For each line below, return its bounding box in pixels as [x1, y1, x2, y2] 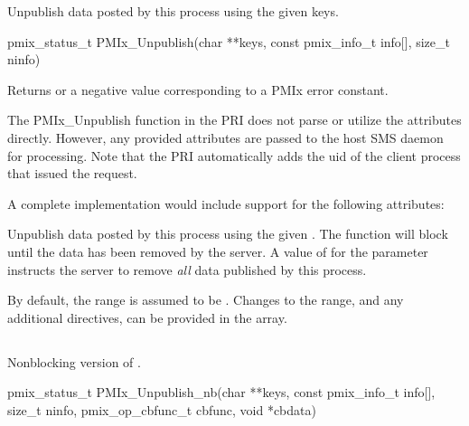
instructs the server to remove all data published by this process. [7, 260, 367, 279]
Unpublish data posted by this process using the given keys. [7, 2, 339, 20]
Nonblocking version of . [7, 352, 141, 371]
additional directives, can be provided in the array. [7, 308, 287, 327]
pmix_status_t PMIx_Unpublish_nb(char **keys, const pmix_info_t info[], [7, 383, 436, 402]
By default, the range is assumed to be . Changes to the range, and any [7, 290, 404, 309]
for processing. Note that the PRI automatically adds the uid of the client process [7, 146, 461, 165]
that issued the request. [7, 164, 137, 183]
